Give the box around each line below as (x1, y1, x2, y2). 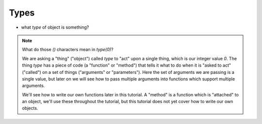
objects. (22, 105, 38, 111)
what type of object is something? (21, 24, 89, 30)
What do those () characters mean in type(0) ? (22, 47, 114, 53)
